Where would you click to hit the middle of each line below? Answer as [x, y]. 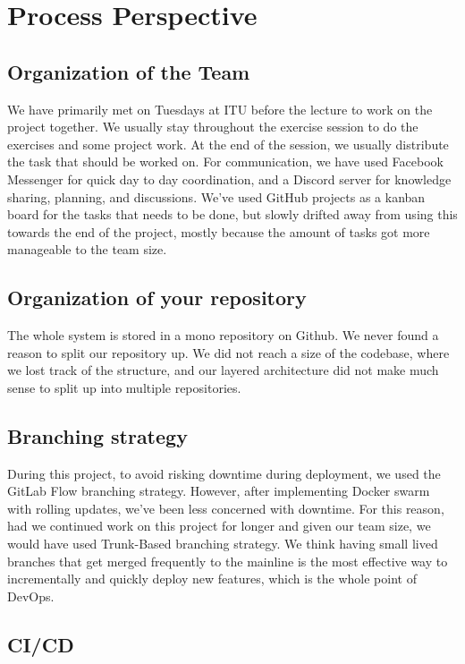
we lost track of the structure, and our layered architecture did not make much [223, 370]
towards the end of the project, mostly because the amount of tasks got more [219, 231]
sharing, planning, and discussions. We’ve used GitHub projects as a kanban [216, 196]
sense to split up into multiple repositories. [124, 387]
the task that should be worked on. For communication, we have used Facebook [225, 162]
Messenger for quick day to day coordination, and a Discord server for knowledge [229, 179]
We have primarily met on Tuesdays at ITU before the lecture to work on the [220, 109]
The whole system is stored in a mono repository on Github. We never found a [223, 335]
